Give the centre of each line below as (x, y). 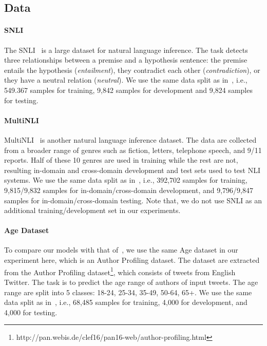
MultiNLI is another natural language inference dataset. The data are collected (130, 139)
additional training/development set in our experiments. (92, 210)
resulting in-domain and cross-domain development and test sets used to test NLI (132, 170)
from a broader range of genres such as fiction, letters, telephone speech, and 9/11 (133, 150)
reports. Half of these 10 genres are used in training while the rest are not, (121, 160)
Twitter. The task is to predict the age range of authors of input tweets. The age (131, 282)
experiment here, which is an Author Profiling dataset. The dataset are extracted (132, 260)
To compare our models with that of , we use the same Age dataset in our (121, 250)
